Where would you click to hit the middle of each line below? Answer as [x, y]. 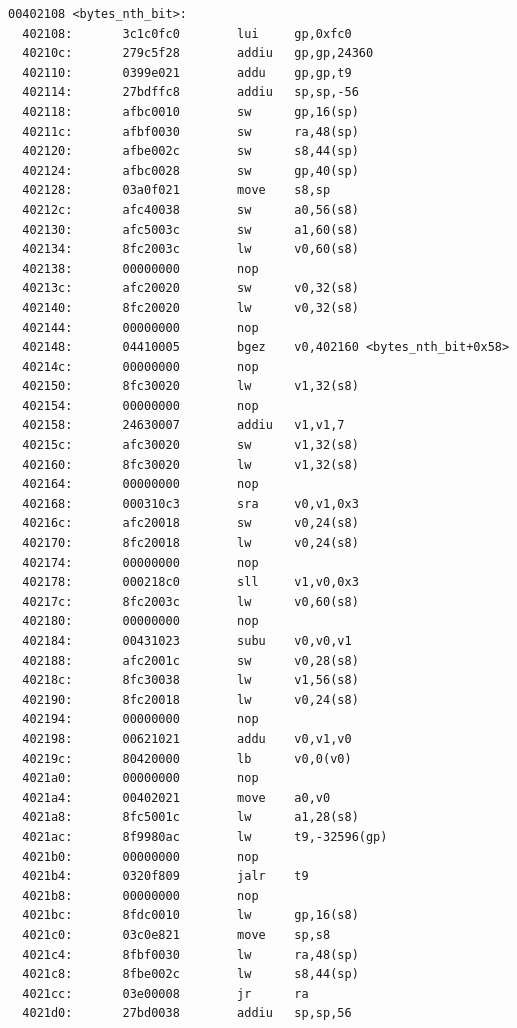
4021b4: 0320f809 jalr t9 [165, 876]
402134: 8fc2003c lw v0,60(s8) [190, 249]
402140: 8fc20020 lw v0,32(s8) [190, 307]
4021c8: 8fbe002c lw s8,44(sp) [190, 974]
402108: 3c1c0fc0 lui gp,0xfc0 [187, 33]
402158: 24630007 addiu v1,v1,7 [183, 425]
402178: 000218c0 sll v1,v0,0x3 [190, 582]
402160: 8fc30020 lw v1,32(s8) [190, 464]
